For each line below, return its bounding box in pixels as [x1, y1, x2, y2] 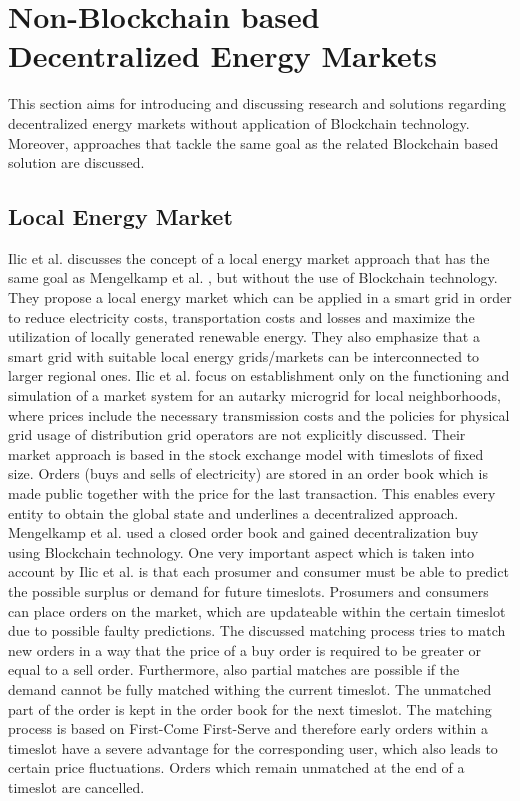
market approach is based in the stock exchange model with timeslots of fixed [8, 443, 484, 464]
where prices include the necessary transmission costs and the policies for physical [8, 404, 510, 425]
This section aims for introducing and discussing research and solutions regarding [8, 93, 506, 114]
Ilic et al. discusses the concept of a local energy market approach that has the [8, 247, 490, 268]
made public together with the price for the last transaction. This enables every [8, 483, 496, 504]
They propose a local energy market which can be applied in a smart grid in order [8, 287, 512, 308]
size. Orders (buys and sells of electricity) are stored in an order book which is [8, 463, 488, 484]
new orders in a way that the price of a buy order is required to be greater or [8, 639, 482, 660]
